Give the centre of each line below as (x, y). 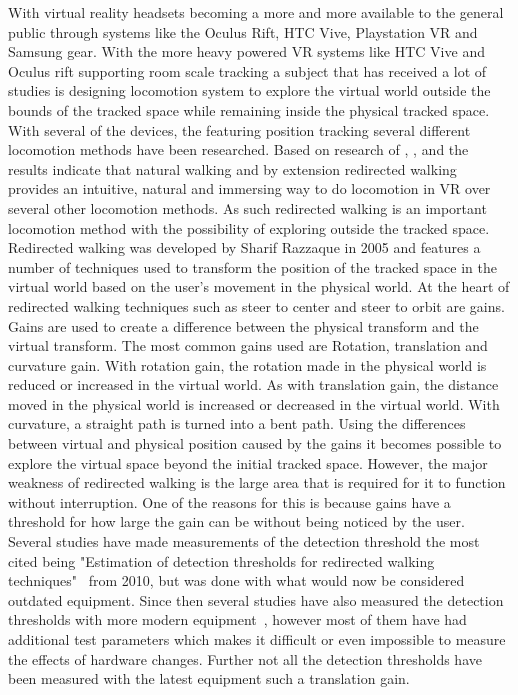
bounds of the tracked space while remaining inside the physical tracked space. (249, 109)
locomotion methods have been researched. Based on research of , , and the (238, 149)
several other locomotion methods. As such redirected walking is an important (247, 207)
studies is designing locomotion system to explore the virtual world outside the (249, 90)
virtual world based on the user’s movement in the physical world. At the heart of (259, 286)
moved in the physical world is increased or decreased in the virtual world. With (254, 403)
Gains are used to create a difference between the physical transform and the (243, 325)
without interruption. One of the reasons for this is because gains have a (229, 501)
